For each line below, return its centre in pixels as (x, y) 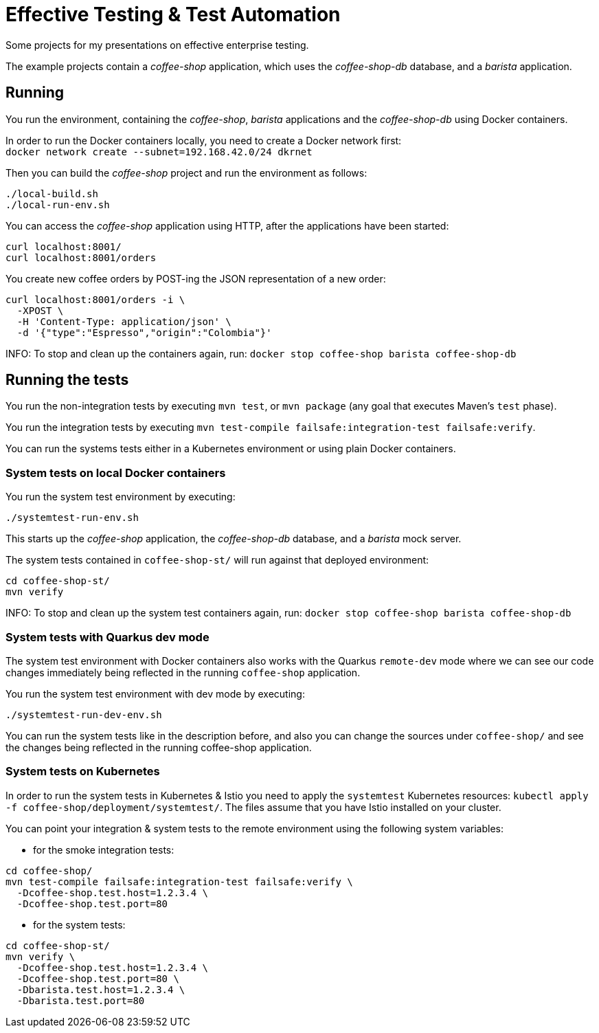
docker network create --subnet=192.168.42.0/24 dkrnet (159, 152)
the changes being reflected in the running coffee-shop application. (159, 747)
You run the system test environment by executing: (121, 497)
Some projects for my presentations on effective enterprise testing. (157, 45)
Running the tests (67, 380)
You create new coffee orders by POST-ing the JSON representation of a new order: (196, 278)
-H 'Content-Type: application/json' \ (124, 321)
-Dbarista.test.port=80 (81, 1000)
